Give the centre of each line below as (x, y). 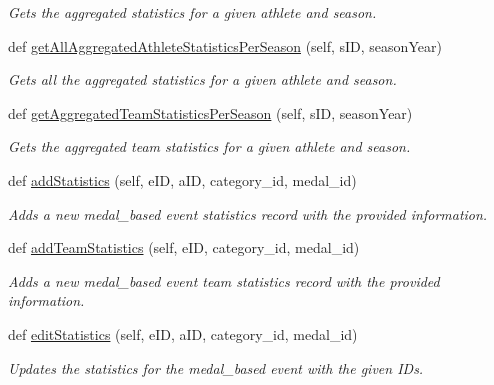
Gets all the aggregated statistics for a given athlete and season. (202, 79)
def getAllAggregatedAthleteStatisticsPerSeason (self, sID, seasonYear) (225, 45)
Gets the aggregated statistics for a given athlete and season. (192, 12)
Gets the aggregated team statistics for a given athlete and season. (209, 146)
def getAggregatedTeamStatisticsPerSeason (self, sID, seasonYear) (210, 112)
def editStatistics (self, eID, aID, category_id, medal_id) (183, 333)
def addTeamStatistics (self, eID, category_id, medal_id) (184, 247)
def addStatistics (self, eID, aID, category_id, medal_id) (182, 179)
